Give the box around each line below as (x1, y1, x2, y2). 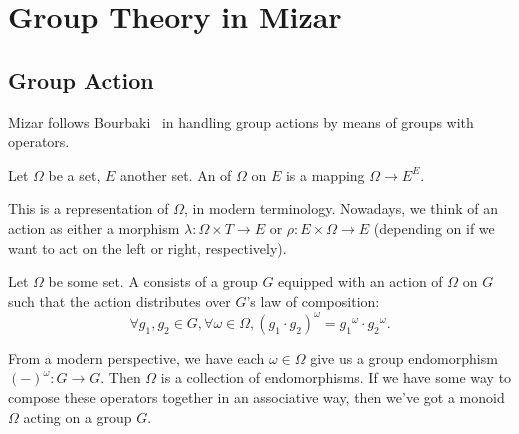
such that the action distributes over (8, 290, 231, 311)
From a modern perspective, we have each (8, 347, 265, 368)
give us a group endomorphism (310, 347, 498, 368)
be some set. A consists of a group (48, 271, 258, 292)
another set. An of (120, 164, 232, 185)
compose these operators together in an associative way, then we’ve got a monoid (8, 387, 505, 408)
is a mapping (285, 164, 365, 185)
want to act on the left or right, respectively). (8, 237, 287, 258)
